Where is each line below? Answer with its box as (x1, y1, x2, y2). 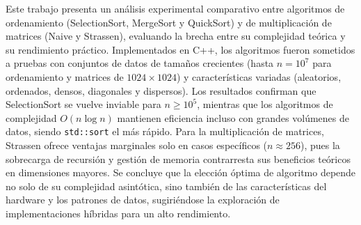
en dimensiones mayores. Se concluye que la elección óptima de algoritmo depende (6, 165, 356, 180)
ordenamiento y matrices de (6, 69, 124, 84)
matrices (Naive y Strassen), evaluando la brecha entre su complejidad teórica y (6, 29, 346, 43)
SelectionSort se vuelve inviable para (6, 97, 161, 111)
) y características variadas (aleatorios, (176, 69, 342, 84)
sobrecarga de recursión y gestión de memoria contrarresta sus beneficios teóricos (6, 151, 351, 166)
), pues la (300, 138, 340, 152)
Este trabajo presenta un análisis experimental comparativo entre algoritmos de (6, 1, 345, 15)
